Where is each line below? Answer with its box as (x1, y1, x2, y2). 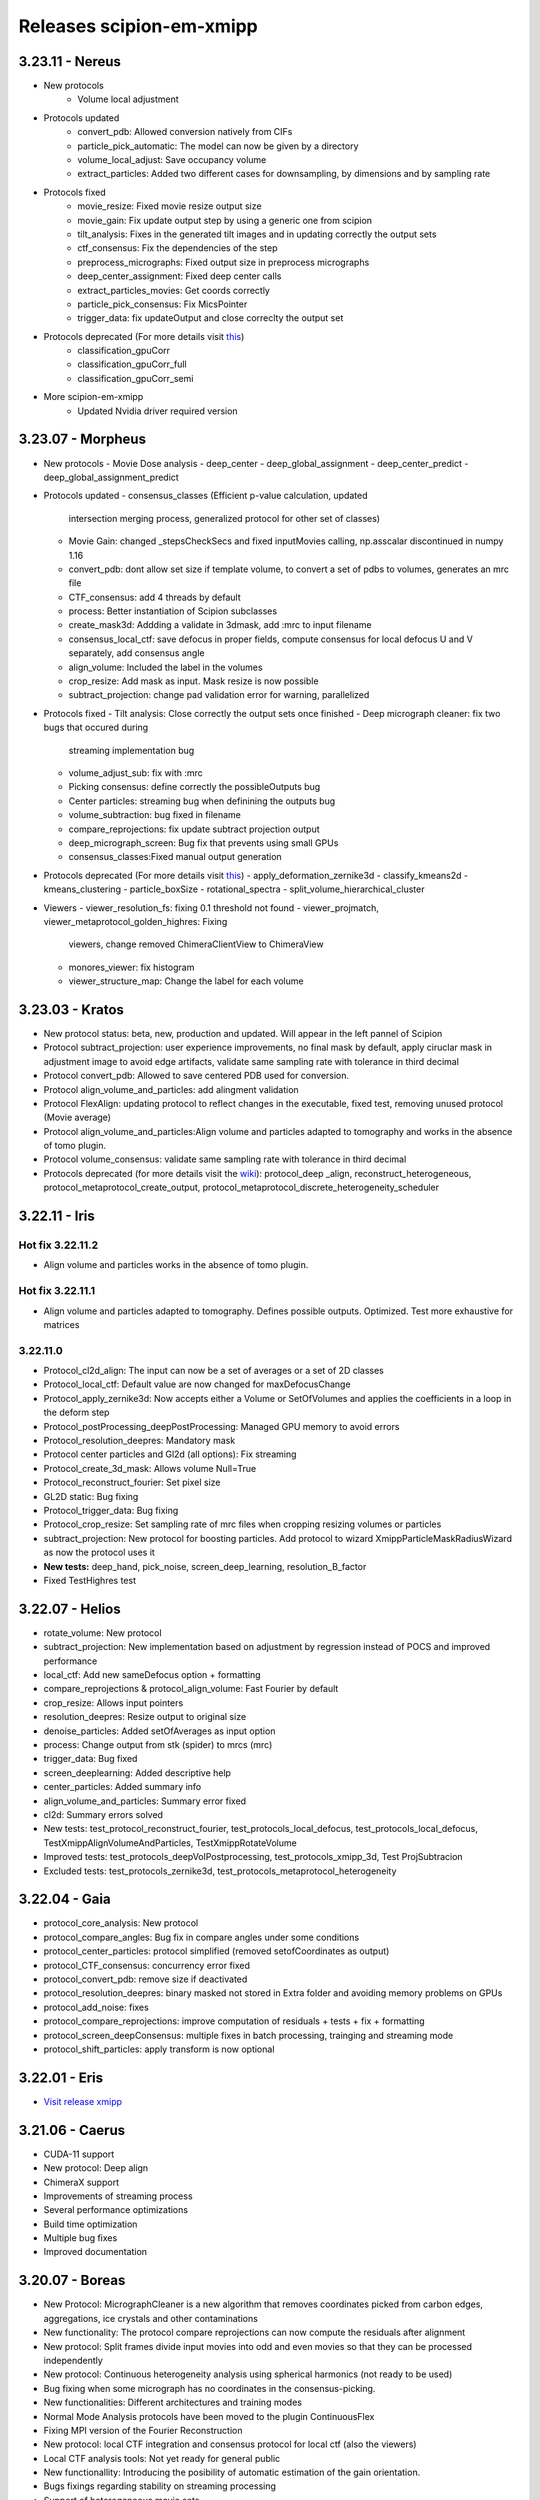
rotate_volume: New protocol (43, 1626, 162, 1639)
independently (43, 2354, 104, 2366)
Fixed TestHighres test (43, 1574, 137, 1586)
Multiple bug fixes (43, 2232, 118, 2244)
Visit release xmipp (43, 2095, 123, 2107)
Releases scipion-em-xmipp (18, 15, 259, 37)
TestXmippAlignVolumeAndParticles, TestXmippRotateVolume (43, 1836, 297, 1849)
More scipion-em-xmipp (43, 391, 144, 403)
